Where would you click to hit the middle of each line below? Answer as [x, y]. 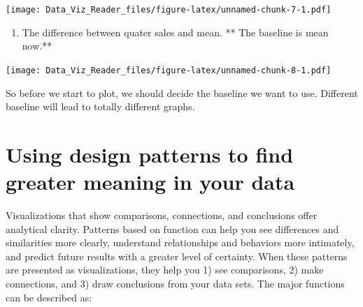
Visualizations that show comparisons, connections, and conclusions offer [162, 215]
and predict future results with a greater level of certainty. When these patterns [177, 256]
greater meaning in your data [150, 182]
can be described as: [49, 297]
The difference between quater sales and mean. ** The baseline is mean [175, 32]
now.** [37, 46]
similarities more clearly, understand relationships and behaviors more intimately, [180, 242]
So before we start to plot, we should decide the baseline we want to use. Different [182, 92]
